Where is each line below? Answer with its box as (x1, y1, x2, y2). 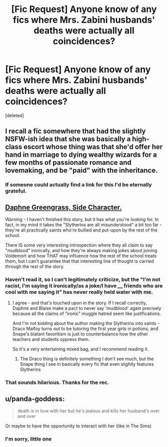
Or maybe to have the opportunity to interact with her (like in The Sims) (5, 423, 151, 429)
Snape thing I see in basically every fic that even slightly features (19, 361, 154, 367)
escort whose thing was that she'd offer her (23, 143, 163, 151)
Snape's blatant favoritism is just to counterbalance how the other (12, 331, 148, 337)
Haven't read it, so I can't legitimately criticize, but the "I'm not (5, 276, 161, 283)
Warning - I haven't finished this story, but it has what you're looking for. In (5, 216, 159, 222)
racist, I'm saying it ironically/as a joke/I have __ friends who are (5, 282, 163, 289)
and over (17, 413, 36, 419)
